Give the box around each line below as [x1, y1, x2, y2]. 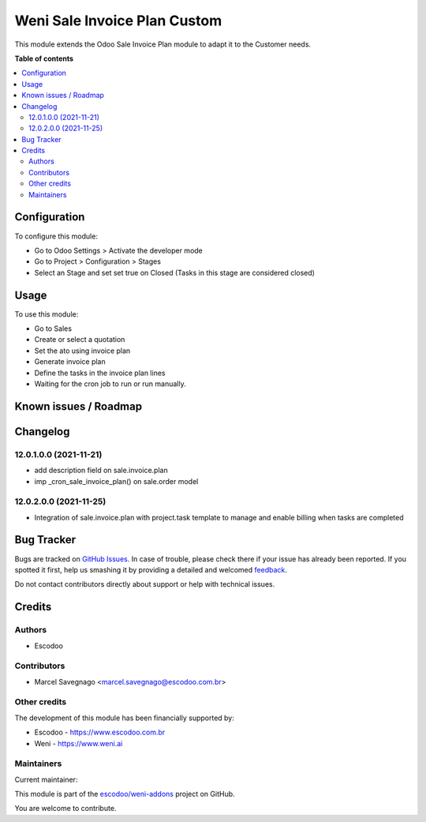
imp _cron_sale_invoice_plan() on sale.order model [34, 476, 199, 486]
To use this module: [14, 309, 79, 319]
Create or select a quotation [34, 335, 125, 344]
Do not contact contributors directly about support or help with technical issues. [14, 580, 275, 589]
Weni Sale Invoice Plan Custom [14, 12, 222, 29]
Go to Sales [34, 324, 73, 333]
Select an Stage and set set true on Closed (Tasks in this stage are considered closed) [34, 268, 316, 277]
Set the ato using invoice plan [34, 346, 131, 355]
